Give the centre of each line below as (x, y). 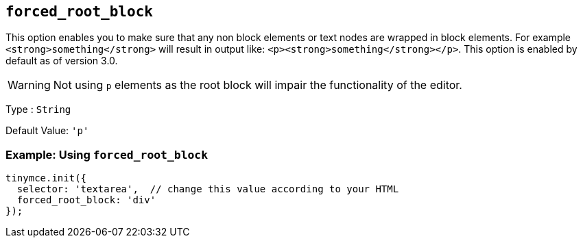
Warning (29, 85)
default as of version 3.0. (62, 61)
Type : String (38, 110)
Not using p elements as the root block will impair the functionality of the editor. (258, 85)
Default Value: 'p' (47, 131)
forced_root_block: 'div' (86, 200)
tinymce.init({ (46, 178)
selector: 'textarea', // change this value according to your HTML (208, 189)
